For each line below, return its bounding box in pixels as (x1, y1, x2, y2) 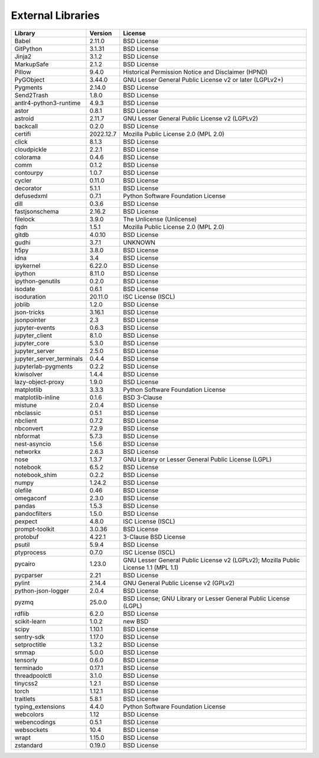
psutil (14, 540, 30, 548)
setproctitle (14, 641, 47, 649)
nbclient (14, 416, 37, 424)
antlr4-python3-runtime (14, 99, 81, 107)
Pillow (14, 68, 31, 76)
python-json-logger (14, 586, 69, 594)
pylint (14, 579, 30, 587)
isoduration (14, 292, 47, 300)
